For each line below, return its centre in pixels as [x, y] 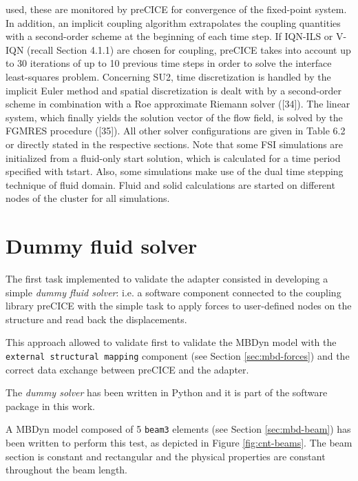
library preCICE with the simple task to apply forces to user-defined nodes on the [179, 306]
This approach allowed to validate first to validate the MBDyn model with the [171, 342]
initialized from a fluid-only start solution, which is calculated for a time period [173, 157]
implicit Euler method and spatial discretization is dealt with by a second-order [173, 90]
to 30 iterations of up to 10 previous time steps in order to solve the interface [169, 63]
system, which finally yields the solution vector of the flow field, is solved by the [174, 117]
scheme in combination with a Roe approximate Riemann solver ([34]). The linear [178, 104]
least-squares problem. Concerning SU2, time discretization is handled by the [168, 76]
